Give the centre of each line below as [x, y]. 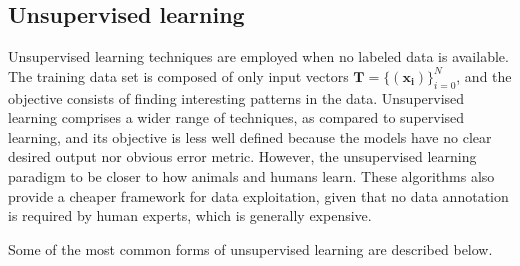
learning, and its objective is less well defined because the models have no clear [250, 136]
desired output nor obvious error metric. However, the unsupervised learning [242, 156]
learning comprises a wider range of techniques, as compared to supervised [236, 117]
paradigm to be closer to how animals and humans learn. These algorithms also [251, 175]
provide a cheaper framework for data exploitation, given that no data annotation [258, 195]
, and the [484, 75]
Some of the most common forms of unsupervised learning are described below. [250, 248]
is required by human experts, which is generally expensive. [190, 215]
